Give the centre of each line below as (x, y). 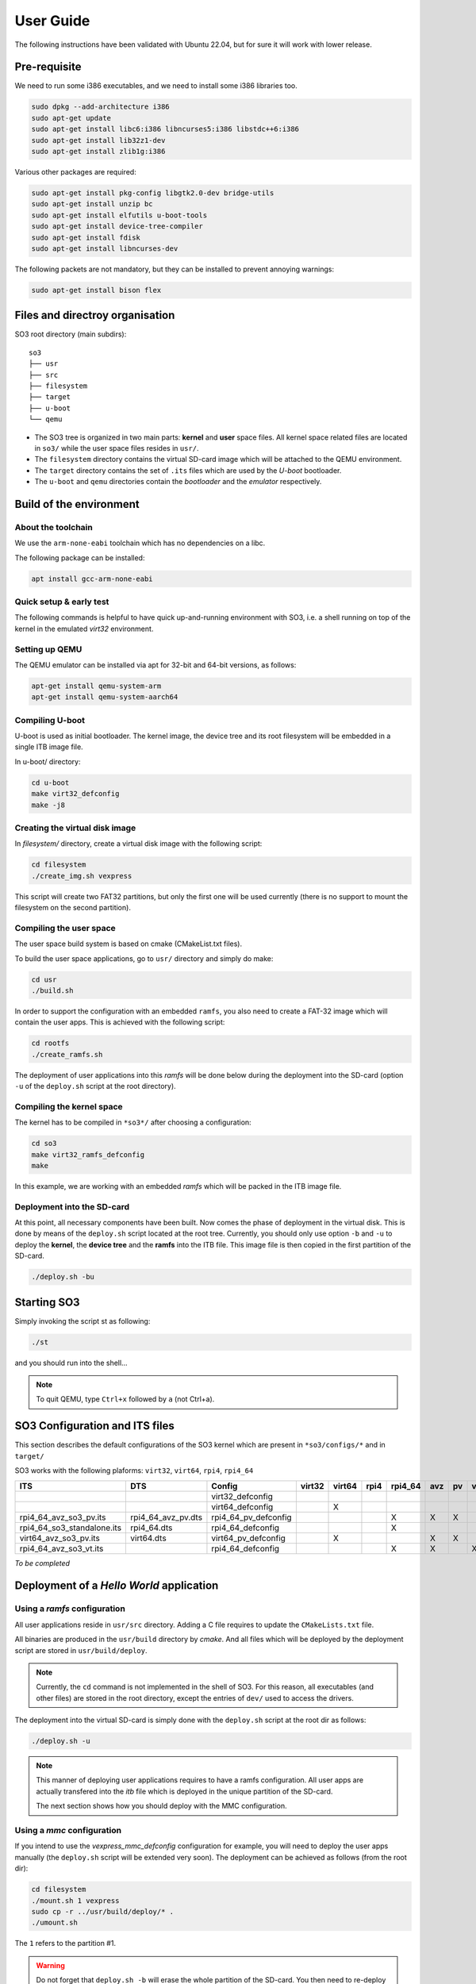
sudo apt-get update (71, 118)
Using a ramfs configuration (70, 1609)
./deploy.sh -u (61, 1741)
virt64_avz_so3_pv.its (60, 1538)
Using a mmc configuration (68, 1830)
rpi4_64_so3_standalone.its (71, 1528)
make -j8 (48, 805)
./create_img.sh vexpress (82, 876)
